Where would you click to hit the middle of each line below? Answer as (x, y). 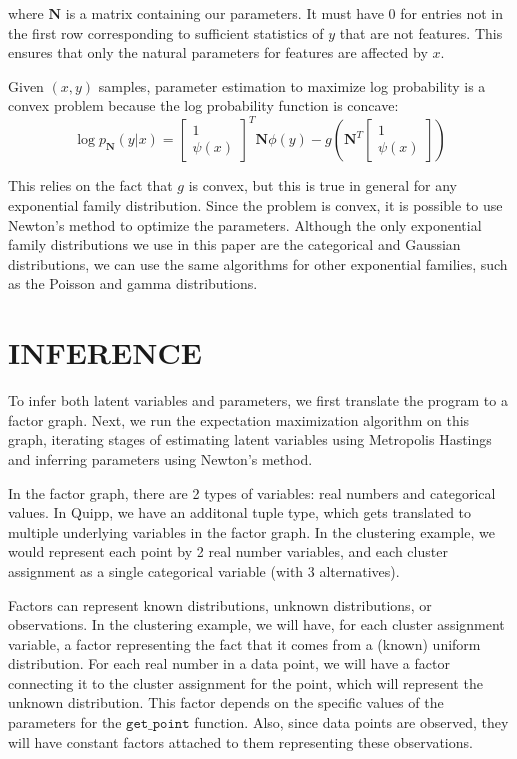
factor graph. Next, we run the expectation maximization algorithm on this (239, 419)
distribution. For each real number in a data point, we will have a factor (229, 663)
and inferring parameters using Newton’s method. (160, 458)
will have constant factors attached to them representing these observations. (240, 741)
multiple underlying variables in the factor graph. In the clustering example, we (251, 531)
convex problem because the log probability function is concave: (203, 105)
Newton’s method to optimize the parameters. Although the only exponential (245, 224)
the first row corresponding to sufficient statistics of (166, 32)
